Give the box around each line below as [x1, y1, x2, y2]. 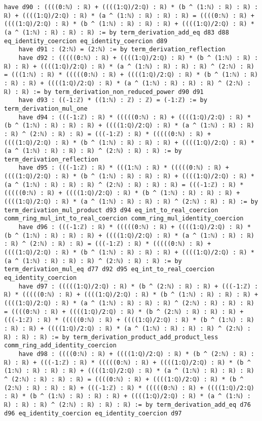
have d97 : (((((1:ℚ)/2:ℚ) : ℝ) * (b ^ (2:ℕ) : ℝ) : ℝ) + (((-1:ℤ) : [18, 282, 258, 290]
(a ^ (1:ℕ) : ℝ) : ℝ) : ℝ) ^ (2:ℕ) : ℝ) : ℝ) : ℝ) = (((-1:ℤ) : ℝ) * [4, 181, 244, 188]
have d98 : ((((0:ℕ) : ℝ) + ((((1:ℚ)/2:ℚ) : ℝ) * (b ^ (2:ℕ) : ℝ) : [18, 350, 254, 358]
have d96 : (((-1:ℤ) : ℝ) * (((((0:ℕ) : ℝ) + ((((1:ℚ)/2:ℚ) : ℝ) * [18, 223, 251, 231]
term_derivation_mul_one [4, 105, 88, 112]
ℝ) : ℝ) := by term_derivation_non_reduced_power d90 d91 [4, 88, 204, 95]
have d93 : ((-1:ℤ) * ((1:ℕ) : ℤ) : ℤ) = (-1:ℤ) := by [18, 96, 207, 104]
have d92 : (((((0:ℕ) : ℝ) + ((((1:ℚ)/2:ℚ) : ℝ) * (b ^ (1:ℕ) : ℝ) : [18, 54, 258, 61]
